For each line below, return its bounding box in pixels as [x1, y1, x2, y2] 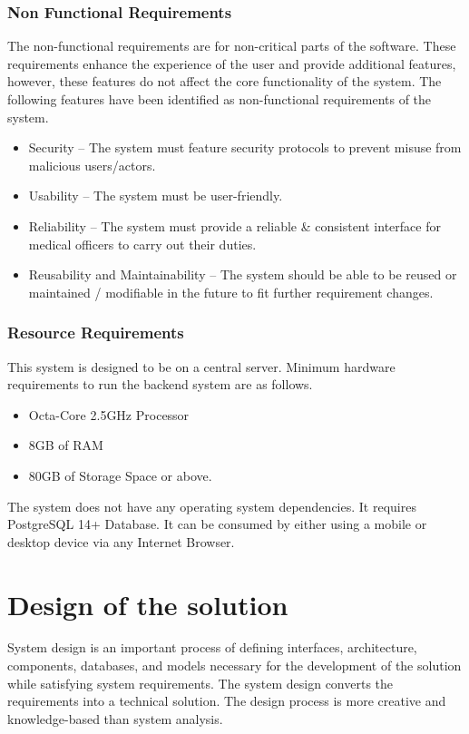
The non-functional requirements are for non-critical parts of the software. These [7, 36, 456, 55]
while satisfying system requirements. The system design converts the [7, 673, 394, 692]
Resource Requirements [7, 321, 184, 344]
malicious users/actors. [28, 155, 156, 174]
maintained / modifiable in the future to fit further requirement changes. [28, 282, 434, 301]
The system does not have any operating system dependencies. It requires [7, 496, 416, 515]
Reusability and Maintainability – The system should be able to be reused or [28, 265, 457, 284]
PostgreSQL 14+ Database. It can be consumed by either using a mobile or [7, 514, 427, 533]
